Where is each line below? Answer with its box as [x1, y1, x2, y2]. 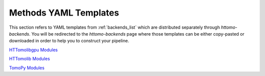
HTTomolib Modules [9, 56, 50, 62]
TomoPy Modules [9, 65, 45, 71]
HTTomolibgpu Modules [9, 47, 58, 53]
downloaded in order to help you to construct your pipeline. [9, 38, 130, 44]
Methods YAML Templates [9, 7, 119, 18]
